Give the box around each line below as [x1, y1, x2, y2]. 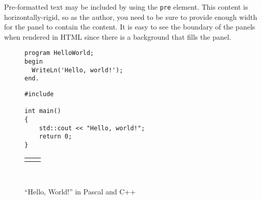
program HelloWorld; [24, 49, 94, 57]
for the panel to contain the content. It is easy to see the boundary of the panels [4, 21, 255, 32]
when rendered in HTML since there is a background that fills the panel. [4, 31, 231, 42]
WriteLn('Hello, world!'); [32, 66, 123, 74]
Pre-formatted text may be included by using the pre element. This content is [4, 2, 248, 12]
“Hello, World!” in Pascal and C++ [24, 186, 136, 197]
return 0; [39, 133, 72, 140]
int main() [24, 107, 61, 115]
